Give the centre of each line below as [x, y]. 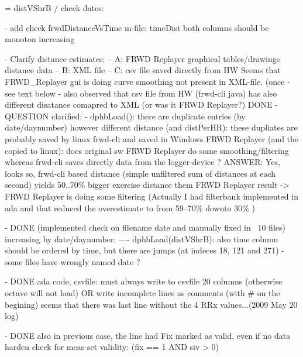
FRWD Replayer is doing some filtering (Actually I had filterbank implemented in [151, 196]
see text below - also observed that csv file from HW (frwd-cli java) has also [141, 93]
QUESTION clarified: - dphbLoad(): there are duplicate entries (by [125, 116]
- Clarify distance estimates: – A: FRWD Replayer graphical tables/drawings [142, 58]
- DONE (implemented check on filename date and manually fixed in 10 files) [145, 227]
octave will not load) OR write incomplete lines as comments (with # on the [142, 293]
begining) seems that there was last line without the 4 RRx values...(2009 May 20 [151, 304]
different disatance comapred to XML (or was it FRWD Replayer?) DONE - [141, 104]
